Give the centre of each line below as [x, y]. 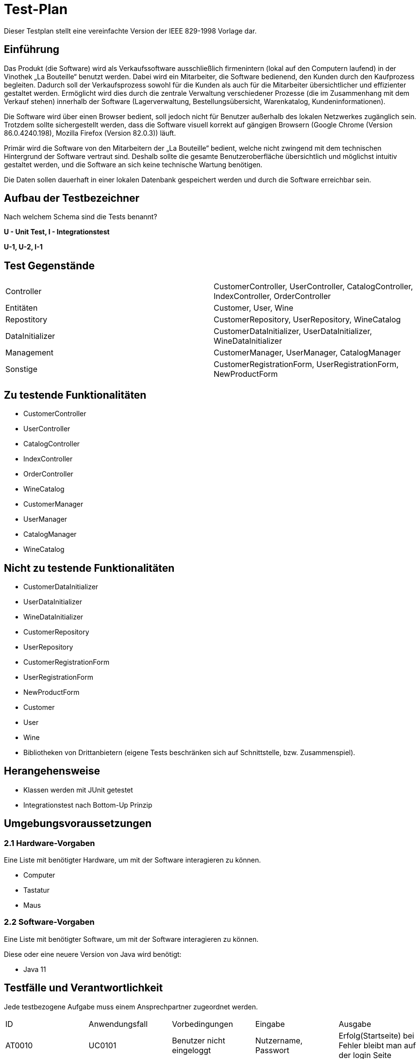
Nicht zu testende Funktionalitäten [89, 568]
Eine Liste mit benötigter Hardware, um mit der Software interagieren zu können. [133, 860]
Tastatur [36, 890]
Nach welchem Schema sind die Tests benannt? [81, 217]
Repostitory [26, 320]
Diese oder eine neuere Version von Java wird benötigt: [93, 954]
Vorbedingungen [202, 1024]
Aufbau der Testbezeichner [72, 198]
